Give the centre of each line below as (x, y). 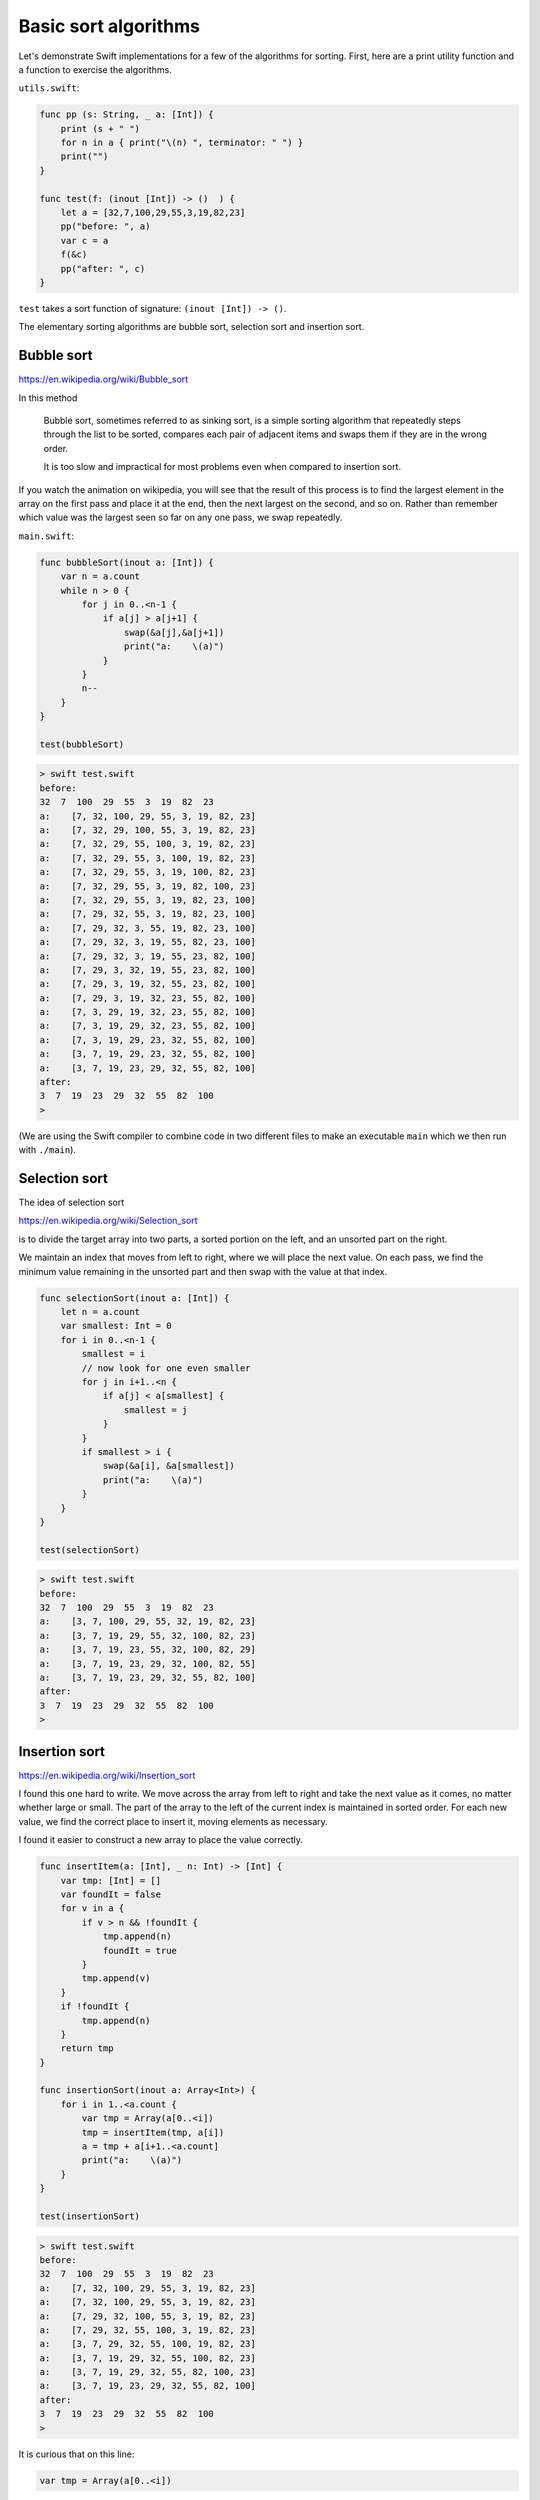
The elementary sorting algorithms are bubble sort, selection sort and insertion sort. (191, 327)
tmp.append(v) (116, 1978)
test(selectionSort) (89, 1549)
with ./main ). (47, 1150)
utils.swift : (49, 88)
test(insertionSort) (89, 2216)
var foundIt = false (111, 1894)
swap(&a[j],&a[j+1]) (174, 632)
